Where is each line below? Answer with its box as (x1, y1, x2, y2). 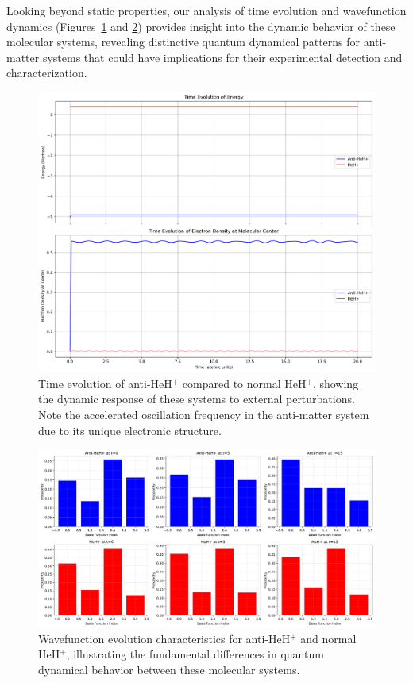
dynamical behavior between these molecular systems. (38, 662, 300, 678)
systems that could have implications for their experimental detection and (42, 49, 403, 65)
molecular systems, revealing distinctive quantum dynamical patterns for (6, 33, 361, 50)
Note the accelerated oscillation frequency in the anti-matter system (38, 406, 369, 423)
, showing (312, 374, 359, 391)
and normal (300, 630, 357, 646)
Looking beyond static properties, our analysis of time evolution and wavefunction (6, 2, 407, 18)
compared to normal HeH (182, 374, 307, 391)
